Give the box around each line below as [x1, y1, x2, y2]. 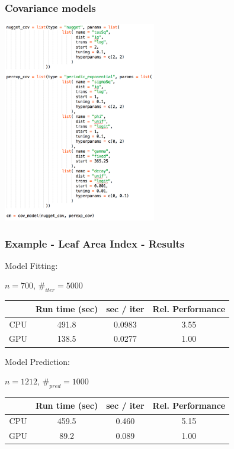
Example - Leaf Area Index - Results [5, 236, 185, 251]
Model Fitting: [5, 259, 58, 271]
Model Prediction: [5, 355, 70, 367]
